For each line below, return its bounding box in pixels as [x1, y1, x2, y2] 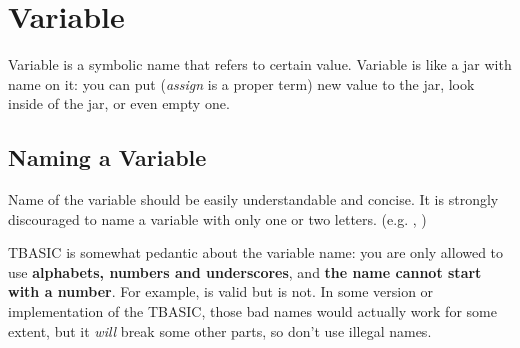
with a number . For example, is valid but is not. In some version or [8, 281, 434, 302]
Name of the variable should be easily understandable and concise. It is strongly [8, 189, 499, 210]
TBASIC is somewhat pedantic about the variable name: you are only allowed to [8, 242, 504, 263]
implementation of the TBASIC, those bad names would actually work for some [8, 301, 497, 322]
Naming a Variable [8, 142, 207, 173]
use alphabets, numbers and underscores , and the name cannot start [8, 261, 482, 282]
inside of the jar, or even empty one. [8, 93, 230, 114]
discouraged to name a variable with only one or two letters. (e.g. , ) [8, 208, 427, 229]
